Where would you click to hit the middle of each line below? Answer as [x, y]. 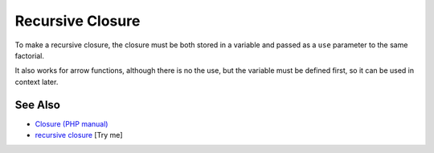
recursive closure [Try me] [79, 135]
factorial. [29, 55]
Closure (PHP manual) [72, 123]
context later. [37, 82]
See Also [37, 105]
